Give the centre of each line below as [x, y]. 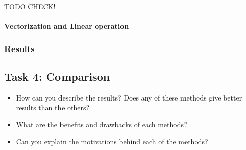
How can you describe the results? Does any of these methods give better [129, 97]
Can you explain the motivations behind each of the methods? [112, 141]
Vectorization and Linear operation [67, 26]
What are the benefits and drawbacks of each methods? [102, 124]
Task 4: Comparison [57, 77]
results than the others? [53, 107]
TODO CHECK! [30, 6]
